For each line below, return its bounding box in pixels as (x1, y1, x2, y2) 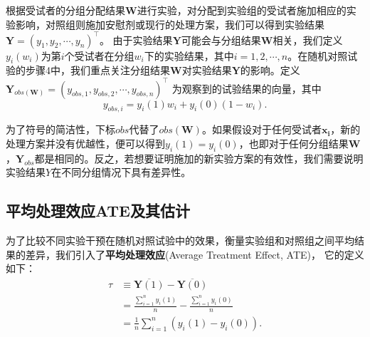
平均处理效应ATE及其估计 (6, 199, 190, 222)
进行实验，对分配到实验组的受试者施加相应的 (137, 3, 347, 17)
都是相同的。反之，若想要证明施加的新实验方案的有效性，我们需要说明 (34, 150, 364, 165)
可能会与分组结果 (181, 32, 261, 47)
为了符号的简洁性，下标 (6, 122, 115, 137)
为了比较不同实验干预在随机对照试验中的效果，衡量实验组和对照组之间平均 (6, 233, 354, 248)
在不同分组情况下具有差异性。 (51, 165, 191, 180)
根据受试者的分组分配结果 (6, 3, 125, 17)
